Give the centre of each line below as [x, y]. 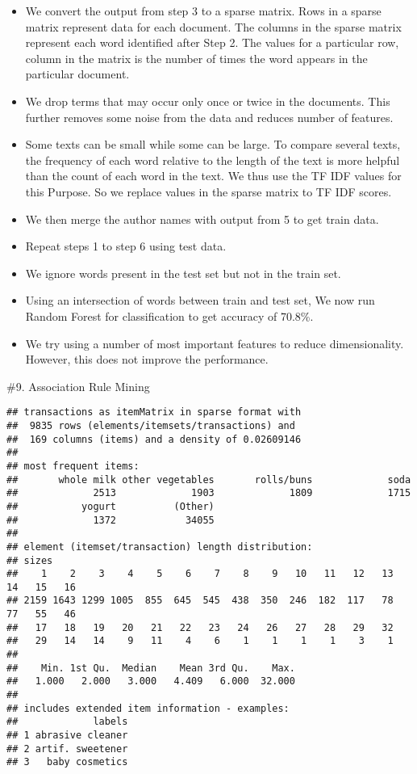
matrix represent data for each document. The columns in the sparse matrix [213, 26]
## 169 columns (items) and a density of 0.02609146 [154, 439]
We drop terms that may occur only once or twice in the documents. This [208, 101]
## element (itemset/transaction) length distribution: [160, 547]
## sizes [30, 560]
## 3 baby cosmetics [67, 762]
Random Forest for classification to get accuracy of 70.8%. [169, 315]
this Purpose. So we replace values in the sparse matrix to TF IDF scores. [208, 191]
